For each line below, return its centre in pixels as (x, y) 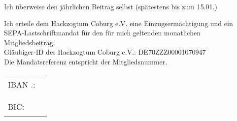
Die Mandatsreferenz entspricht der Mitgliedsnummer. (86, 61)
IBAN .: (22, 84)
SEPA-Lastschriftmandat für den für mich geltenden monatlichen (102, 33)
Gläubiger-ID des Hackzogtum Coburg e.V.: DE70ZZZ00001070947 (105, 52)
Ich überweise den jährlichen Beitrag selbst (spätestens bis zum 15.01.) (111, 6)
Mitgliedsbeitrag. (30, 42)
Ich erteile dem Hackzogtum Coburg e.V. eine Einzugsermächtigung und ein (118, 23)
